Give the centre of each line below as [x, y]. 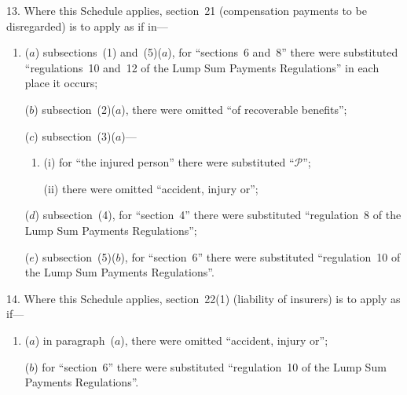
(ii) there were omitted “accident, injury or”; [151, 188]
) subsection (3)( [75, 135]
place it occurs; [61, 83]
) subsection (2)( [75, 109]
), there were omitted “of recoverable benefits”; [234, 109]
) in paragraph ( [75, 340]
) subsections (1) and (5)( [98, 52]
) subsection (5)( [75, 256]
